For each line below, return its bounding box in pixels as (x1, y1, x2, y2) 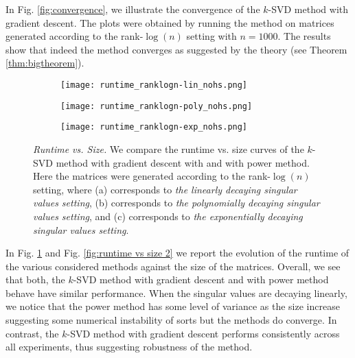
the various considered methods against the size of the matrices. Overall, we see (5, 259, 341, 273)
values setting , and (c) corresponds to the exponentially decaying (33, 208, 303, 223)
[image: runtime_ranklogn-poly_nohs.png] (60, 101, 253, 111)
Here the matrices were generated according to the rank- (33, 169, 271, 183)
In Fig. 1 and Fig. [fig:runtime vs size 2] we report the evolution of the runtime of (5, 246, 350, 260)
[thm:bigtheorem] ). (5, 56, 84, 70)
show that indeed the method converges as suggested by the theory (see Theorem (5, 42, 347, 56)
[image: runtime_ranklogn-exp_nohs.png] (60, 122, 248, 132)
